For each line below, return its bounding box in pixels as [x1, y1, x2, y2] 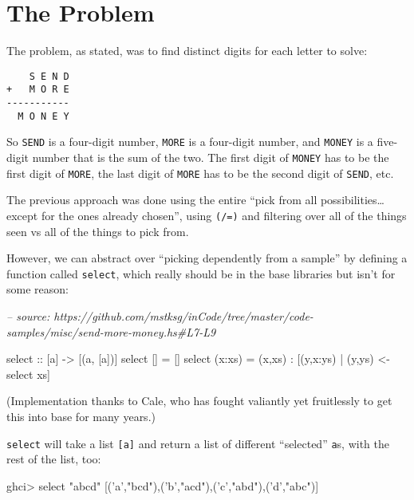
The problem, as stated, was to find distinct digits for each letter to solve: [6, 42, 368, 59]
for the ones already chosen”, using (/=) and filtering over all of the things [41, 207, 407, 223]
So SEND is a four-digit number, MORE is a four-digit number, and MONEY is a [6, 133, 373, 150]
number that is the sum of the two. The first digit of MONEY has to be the [32, 149, 389, 165]
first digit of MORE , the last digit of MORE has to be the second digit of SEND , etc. [6, 164, 394, 181]
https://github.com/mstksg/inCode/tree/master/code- [53, 308, 313, 324]
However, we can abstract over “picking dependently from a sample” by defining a [6, 250, 408, 266]
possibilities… [320, 191, 384, 208]
